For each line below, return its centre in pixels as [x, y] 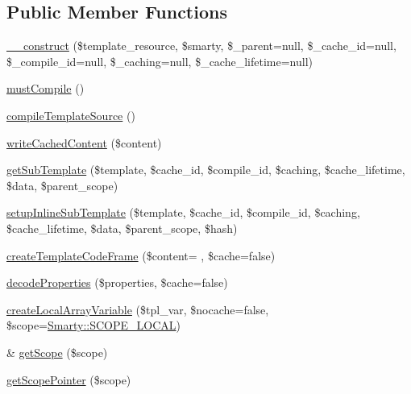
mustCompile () [46, 88]
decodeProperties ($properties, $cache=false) [117, 282]
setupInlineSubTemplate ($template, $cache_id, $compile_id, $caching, [183, 212]
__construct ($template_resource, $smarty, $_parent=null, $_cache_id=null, [201, 46]
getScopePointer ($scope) [69, 379]
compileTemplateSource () [71, 115]
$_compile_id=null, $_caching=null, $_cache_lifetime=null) [160, 61]
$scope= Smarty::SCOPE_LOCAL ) [93, 325]
